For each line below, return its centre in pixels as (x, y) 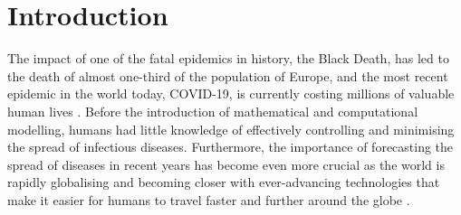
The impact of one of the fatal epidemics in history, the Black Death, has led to (228, 58)
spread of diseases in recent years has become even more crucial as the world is (226, 164)
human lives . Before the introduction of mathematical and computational (213, 111)
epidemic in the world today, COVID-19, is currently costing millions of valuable (231, 93)
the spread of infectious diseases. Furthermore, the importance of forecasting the (230, 147)
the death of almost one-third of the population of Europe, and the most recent (228, 75)
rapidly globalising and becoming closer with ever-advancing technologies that (224, 182)
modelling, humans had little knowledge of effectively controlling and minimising (231, 129)
